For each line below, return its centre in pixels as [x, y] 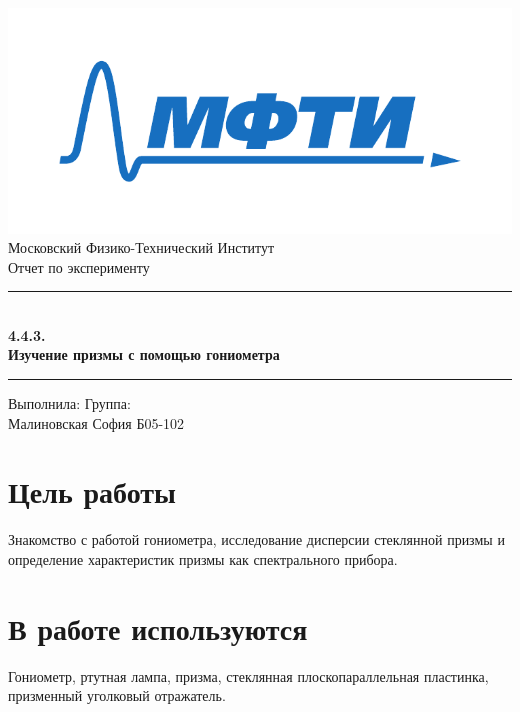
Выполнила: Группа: [69, 403]
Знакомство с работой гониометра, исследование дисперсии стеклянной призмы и [256, 539]
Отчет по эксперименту [79, 266]
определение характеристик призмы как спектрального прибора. [203, 558]
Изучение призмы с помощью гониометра [144, 354]
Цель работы [92, 491]
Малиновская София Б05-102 [96, 422]
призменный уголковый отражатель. [117, 695]
